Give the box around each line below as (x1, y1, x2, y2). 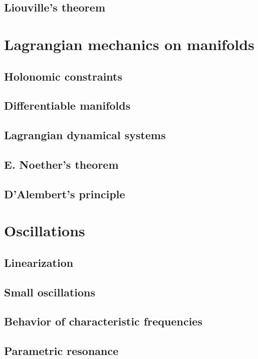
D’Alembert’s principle (4, 186, 125, 201)
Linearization (4, 254, 74, 270)
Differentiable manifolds (4, 98, 131, 113)
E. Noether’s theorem (4, 156, 119, 172)
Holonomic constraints (4, 68, 123, 84)
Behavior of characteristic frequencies (4, 313, 202, 329)
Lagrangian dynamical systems (4, 127, 166, 143)
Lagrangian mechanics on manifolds (4, 34, 254, 54)
